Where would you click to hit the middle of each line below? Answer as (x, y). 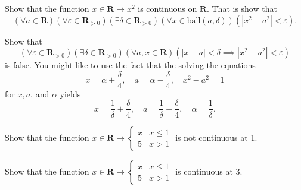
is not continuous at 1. (216, 137)
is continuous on (167, 8)
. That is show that (242, 8)
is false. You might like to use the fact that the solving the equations (130, 65)
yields (70, 94)
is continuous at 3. (209, 171)
